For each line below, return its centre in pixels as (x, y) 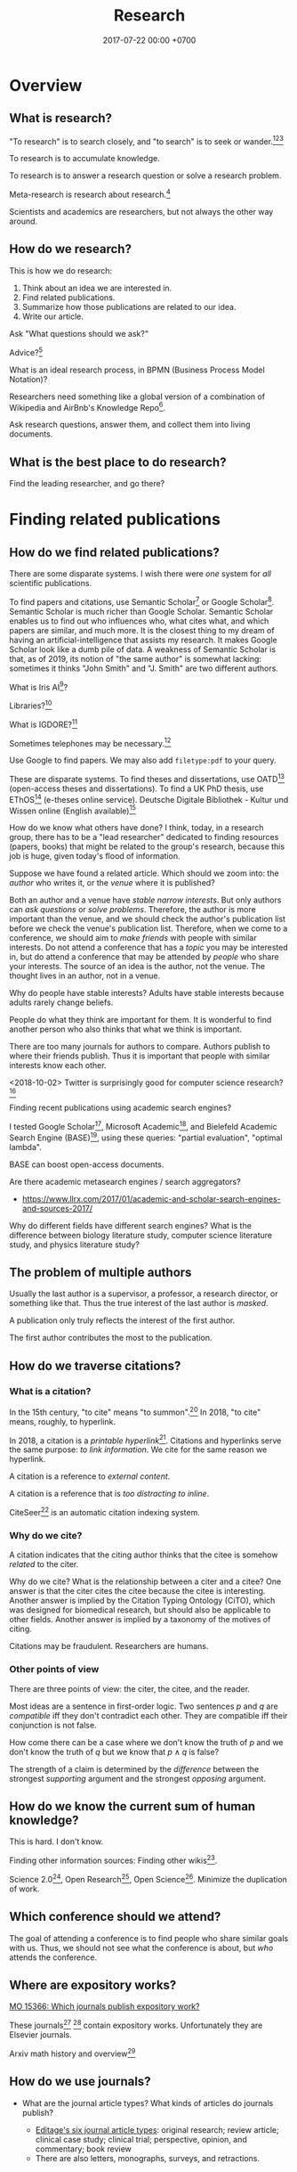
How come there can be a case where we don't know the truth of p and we (146, 1742)
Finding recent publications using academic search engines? (120, 1108)
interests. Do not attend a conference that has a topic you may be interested (148, 947)
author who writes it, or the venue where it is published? (112, 883)
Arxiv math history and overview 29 (72, 2053)
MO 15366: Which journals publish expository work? (104, 2006)
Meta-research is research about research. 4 (90, 194)
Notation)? (28, 379)
